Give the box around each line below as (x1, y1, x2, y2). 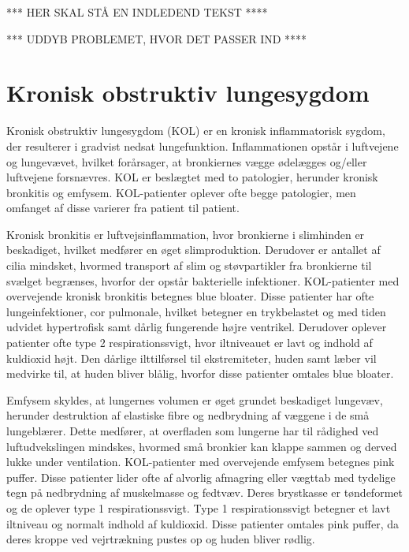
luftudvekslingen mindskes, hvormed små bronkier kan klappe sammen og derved (6, 438, 397, 454)
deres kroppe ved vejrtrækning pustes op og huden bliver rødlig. (6, 531, 315, 547)
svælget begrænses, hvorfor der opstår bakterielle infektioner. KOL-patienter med (6, 272, 400, 289)
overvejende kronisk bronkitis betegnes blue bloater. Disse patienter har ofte (6, 288, 374, 304)
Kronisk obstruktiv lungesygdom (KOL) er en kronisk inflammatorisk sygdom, (6, 122, 385, 139)
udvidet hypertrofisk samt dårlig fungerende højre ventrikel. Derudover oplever (6, 319, 387, 335)
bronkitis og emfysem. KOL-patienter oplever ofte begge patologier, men (6, 184, 356, 200)
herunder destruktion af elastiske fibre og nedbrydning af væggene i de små (6, 407, 370, 423)
